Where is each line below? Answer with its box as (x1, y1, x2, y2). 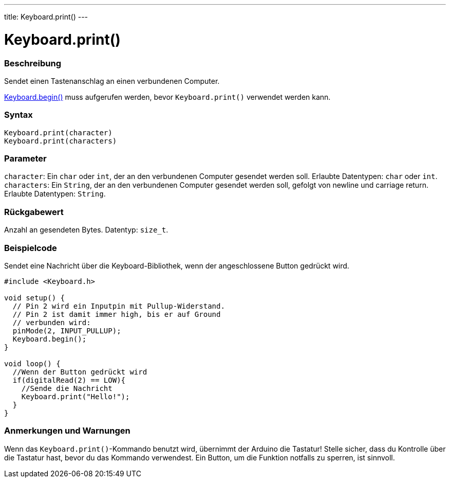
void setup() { (4, 293, 65, 302)
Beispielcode (4, 242, 57, 253)
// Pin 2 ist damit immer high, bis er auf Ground (12, 310, 221, 318)
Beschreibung (4, 58, 62, 68)
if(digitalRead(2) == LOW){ (12, 376, 126, 384)
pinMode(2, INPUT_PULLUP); (12, 326, 121, 335)
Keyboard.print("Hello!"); (21, 392, 130, 401)
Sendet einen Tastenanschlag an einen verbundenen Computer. (4, 76, 220, 85)
